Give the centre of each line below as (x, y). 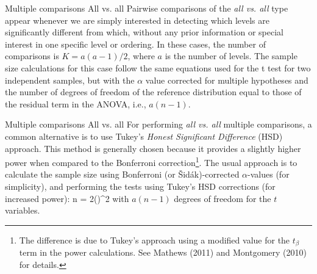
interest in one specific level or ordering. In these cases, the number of (135, 44)
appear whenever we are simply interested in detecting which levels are (137, 20)
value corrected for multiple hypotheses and (227, 80)
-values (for (269, 174)
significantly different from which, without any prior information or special (144, 32)
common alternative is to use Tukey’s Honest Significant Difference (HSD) (144, 136)
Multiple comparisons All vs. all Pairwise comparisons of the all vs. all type (147, 8)
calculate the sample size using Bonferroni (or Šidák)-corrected (122, 174)
